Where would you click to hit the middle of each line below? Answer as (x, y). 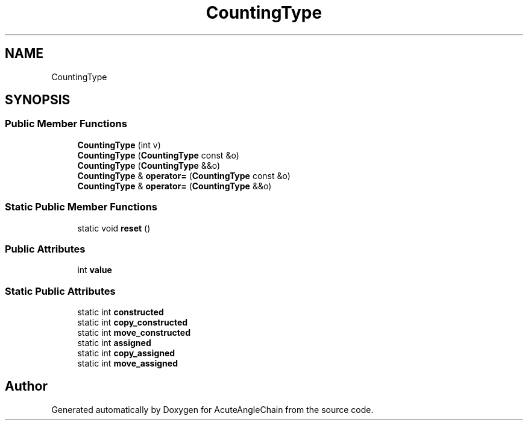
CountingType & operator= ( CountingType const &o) (184, 175)
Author (26, 386)
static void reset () (114, 228)
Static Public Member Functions (81, 207)
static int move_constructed (134, 333)
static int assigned (114, 343)
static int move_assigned (127, 364)
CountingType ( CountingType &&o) (149, 165)
